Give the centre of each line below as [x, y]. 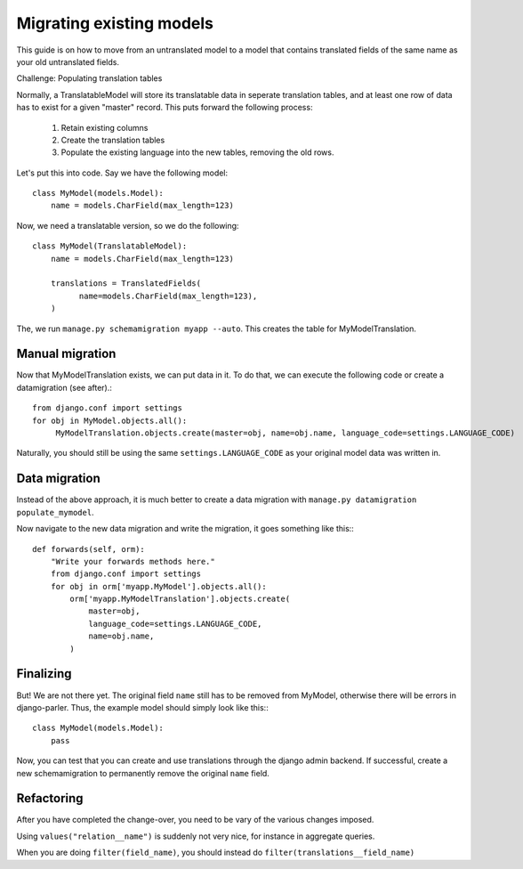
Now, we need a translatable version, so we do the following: [128, 225]
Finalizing [44, 674]
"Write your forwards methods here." [133, 561]
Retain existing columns [105, 127]
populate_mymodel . [55, 512]
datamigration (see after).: [64, 387]
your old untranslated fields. [68, 61]
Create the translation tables [113, 140]
